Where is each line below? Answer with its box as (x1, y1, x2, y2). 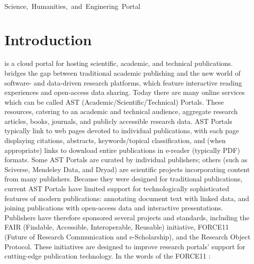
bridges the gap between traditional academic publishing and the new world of (4, 67, 241, 78)
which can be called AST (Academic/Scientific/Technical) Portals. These (4, 96, 224, 107)
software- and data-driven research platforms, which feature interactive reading (4, 77, 242, 88)
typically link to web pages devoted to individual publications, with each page (4, 125, 239, 136)
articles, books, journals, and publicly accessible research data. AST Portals (4, 116, 232, 126)
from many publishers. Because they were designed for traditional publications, (4, 174, 243, 184)
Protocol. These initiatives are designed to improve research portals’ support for (4, 241, 246, 251)
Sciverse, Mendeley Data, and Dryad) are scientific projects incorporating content (4, 164, 250, 174)
